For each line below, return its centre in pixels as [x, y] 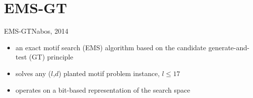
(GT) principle [51, 57]
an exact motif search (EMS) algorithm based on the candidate [111, 47]
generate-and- [229, 47]
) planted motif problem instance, [109, 73]
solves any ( [33, 73]
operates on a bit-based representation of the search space [103, 89]
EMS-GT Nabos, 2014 [36, 31]
